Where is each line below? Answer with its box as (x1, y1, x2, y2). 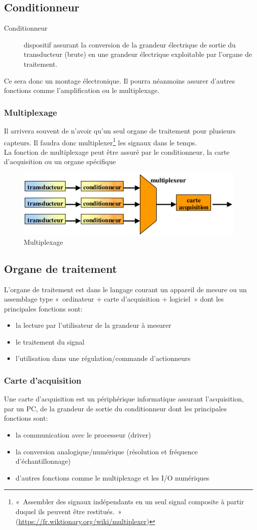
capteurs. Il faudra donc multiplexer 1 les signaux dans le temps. (4, 135, 197, 147)
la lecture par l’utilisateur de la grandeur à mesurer (15, 320, 171, 330)
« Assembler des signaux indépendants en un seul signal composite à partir (15, 496, 244, 507)
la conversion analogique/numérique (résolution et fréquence (15, 446, 198, 456)
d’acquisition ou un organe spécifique (4, 156, 116, 167)
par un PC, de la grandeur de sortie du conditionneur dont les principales (4, 403, 227, 413)
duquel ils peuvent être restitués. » (15, 506, 122, 517)
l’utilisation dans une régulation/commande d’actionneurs (15, 353, 191, 363)
